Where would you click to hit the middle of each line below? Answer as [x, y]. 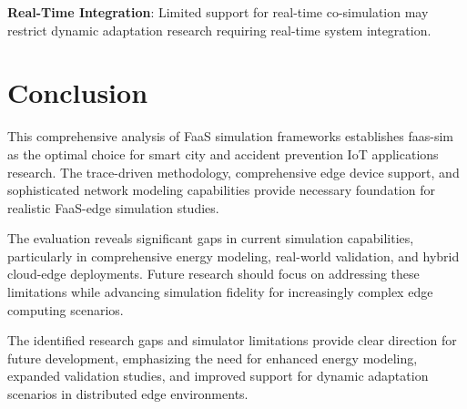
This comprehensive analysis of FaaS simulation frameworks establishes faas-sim [230, 136]
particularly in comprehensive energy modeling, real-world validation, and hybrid [233, 256]
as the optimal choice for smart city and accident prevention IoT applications [223, 153]
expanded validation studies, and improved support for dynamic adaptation [218, 376]
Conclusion [78, 92]
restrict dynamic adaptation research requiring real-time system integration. [219, 30]
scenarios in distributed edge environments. [128, 394]
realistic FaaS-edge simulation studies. [113, 207]
